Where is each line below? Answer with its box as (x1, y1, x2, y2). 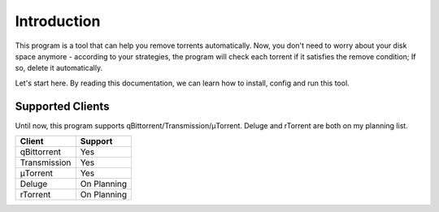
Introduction (15, 12, 101, 30)
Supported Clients (15, 99, 110, 113)
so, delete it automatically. (15, 63, 103, 73)
